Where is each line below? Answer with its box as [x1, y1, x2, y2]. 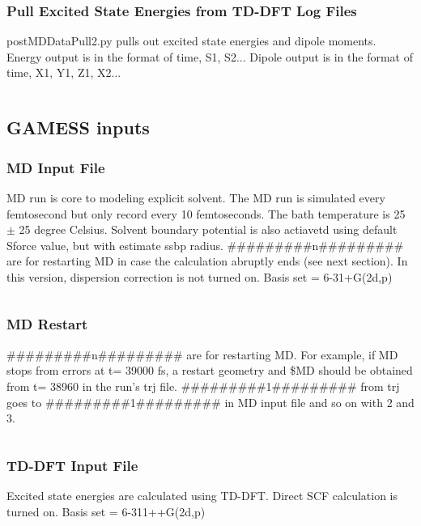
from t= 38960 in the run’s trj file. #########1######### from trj [6, 377, 400, 394]
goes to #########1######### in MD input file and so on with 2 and [6, 393, 415, 410]
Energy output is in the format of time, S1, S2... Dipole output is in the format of [6, 48, 413, 65]
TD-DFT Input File [6, 455, 138, 475]
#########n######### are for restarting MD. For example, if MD [6, 346, 398, 363]
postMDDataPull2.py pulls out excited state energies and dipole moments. [6, 32, 376, 49]
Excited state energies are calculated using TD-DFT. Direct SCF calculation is [6, 486, 398, 503]
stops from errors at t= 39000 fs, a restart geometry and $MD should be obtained [6, 362, 413, 379]
